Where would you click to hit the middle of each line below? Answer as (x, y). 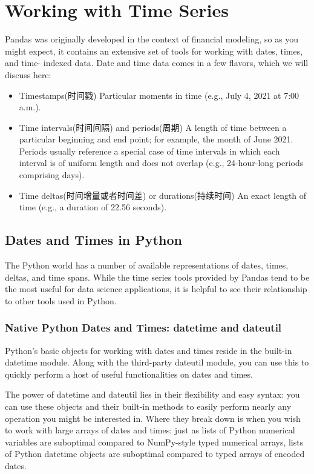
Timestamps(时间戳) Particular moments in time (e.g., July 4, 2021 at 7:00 (159, 95)
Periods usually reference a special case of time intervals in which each (149, 151)
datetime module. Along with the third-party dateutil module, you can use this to (157, 362)
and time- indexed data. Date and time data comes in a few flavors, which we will (157, 63)
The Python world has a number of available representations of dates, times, (147, 265)
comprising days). (52, 175)
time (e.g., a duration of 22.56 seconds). (93, 207)
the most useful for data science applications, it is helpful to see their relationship (156, 289)
